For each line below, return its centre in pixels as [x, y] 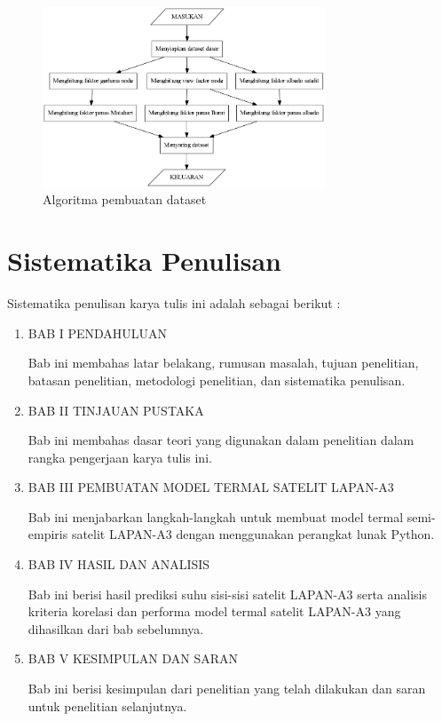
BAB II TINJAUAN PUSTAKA [116, 410]
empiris [48, 534]
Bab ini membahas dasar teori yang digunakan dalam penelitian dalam [221, 440]
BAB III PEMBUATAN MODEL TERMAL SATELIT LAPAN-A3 [211, 487]
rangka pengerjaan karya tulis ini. [120, 457]
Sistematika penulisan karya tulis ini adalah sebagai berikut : [174, 303]
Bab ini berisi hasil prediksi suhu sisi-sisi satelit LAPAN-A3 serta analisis [228, 594]
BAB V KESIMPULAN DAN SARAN [133, 658]
